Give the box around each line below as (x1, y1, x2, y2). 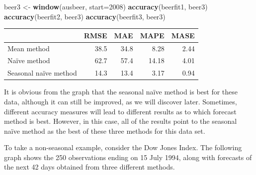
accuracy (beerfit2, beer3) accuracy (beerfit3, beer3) (4, 11, 166, 21)
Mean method (7, 43, 50, 53)
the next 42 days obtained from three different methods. (4, 162, 175, 172)
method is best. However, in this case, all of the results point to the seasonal (4, 116, 237, 126)
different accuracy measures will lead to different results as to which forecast (4, 106, 237, 116)
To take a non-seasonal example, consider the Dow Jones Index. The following (4, 142, 242, 153)
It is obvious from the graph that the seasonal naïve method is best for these (4, 87, 238, 97)
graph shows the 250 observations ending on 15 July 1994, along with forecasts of (4, 152, 252, 162)
